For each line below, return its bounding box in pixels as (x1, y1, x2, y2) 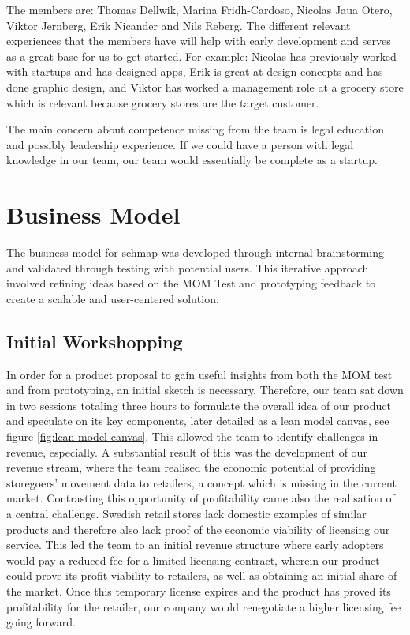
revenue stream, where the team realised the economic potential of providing (6, 459, 376, 475)
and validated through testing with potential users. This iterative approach (6, 259, 369, 276)
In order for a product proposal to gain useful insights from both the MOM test (6, 366, 393, 382)
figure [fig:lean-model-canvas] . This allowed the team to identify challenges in (6, 428, 378, 445)
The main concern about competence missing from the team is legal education (6, 121, 384, 137)
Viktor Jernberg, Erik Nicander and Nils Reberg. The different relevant (6, 17, 351, 33)
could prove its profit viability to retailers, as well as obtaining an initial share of (6, 567, 397, 584)
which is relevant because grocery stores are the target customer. (6, 94, 319, 111)
